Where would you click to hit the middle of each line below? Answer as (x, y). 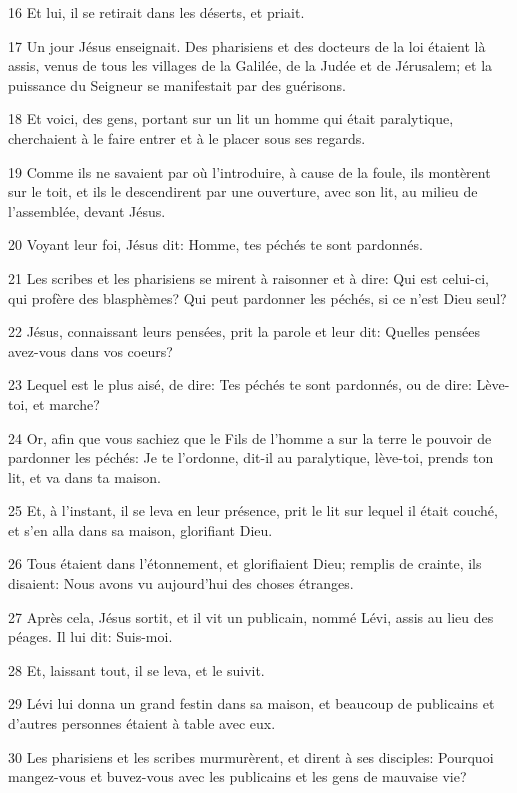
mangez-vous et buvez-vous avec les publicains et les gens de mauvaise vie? (237, 776)
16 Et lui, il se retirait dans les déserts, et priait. (156, 12)
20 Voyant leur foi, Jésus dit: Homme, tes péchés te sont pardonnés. (215, 244)
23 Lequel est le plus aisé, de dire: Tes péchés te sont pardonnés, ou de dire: (240, 384)
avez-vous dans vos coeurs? (90, 350)
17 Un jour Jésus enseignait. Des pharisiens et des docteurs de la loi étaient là (247, 45)
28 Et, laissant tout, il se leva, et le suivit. (136, 669)
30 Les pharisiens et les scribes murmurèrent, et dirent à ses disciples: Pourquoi (251, 756)
